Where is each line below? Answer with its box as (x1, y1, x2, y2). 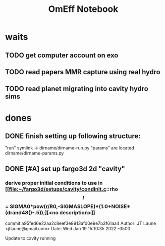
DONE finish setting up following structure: (5, 132, 141, 140)
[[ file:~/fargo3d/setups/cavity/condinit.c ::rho (5, 186, 118, 193)
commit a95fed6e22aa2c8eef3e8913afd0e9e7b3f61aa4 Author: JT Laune (5, 220, 156, 226)
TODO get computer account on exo (5, 51, 118, 59)
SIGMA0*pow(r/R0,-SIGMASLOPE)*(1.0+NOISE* (9, 203, 130, 210)
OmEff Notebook (48, 3, 118, 15)
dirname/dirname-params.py (5, 150, 64, 156)
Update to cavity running (5, 235, 56, 241)
